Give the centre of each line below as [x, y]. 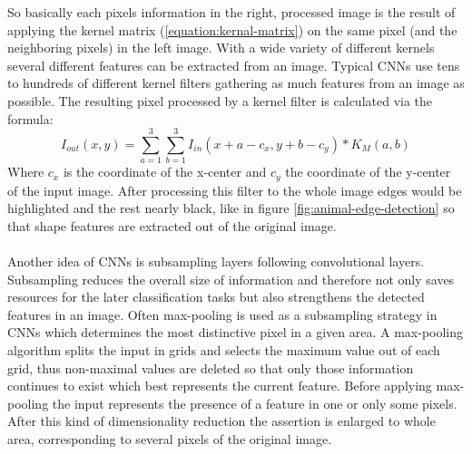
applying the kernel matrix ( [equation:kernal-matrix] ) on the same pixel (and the [232, 29]
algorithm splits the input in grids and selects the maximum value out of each [224, 350]
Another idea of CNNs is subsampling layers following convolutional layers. [216, 261]
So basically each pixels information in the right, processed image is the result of [231, 12]
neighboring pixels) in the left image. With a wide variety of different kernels [221, 48]
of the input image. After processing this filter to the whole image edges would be [235, 190]
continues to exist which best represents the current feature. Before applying [220, 386]
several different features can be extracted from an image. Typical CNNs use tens [234, 65]
